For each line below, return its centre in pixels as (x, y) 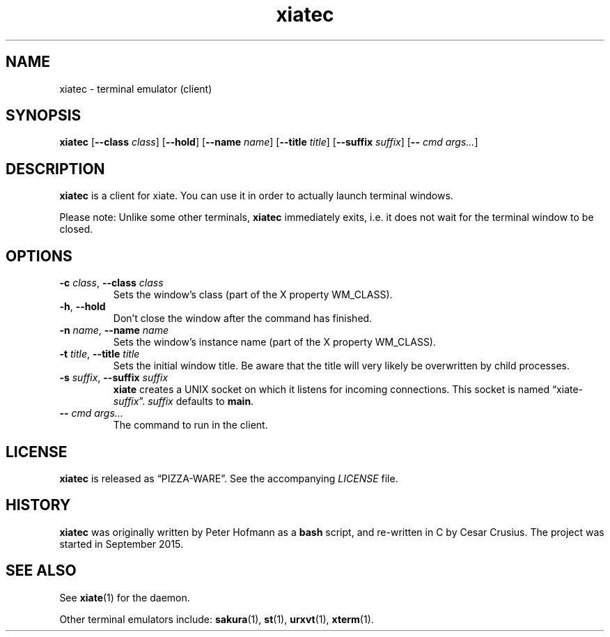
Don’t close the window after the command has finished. (243, 318)
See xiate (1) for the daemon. (125, 597)
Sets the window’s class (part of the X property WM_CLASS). (253, 295)
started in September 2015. (122, 544)
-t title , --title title (100, 354)
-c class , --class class (111, 283)
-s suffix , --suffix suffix (114, 378)
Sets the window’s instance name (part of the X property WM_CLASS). (274, 342)
